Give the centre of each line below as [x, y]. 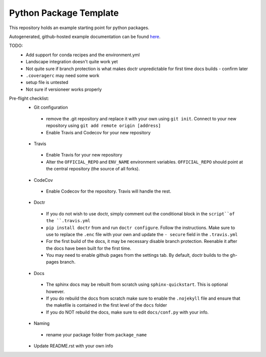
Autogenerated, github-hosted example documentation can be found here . [85, 37]
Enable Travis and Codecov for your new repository [98, 132]
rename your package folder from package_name [97, 335]
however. [55, 291]
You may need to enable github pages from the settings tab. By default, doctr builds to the [137, 255]
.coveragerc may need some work [63, 75]
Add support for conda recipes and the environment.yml [83, 55]
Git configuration [51, 107]
